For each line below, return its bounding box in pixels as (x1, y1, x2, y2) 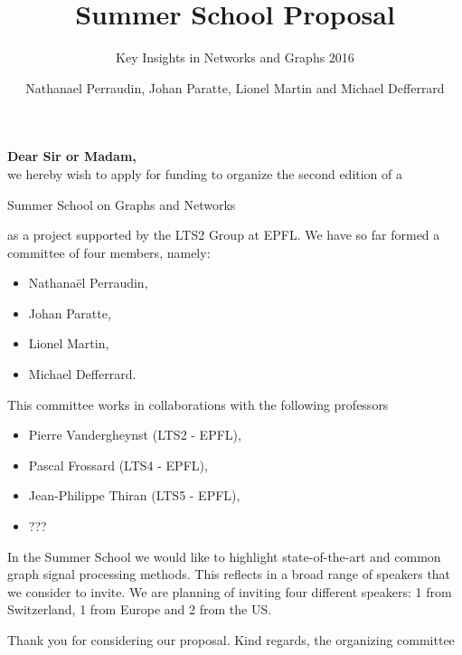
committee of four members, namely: (7, 242, 211, 261)
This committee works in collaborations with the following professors (7, 394, 389, 413)
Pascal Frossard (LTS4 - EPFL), (28, 455, 208, 474)
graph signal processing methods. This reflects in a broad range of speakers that (7, 565, 451, 584)
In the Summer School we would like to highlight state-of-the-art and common (7, 546, 441, 565)
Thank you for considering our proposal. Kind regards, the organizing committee (7, 631, 455, 649)
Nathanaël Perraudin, (28, 273, 148, 292)
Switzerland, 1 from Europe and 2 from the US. (7, 600, 272, 619)
